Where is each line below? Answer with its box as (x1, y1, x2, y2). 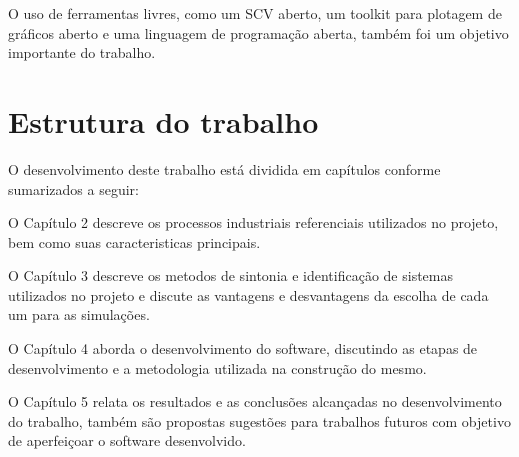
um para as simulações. (8, 304, 150, 325)
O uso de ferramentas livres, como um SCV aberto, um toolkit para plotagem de (8, 3, 502, 23)
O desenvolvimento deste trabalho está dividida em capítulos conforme (8, 158, 441, 179)
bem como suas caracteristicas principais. (8, 231, 261, 252)
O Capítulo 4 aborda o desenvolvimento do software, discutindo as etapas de (8, 338, 478, 359)
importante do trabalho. (8, 42, 156, 63)
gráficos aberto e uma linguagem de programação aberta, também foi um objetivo (8, 22, 509, 43)
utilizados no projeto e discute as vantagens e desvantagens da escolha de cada (8, 284, 489, 305)
